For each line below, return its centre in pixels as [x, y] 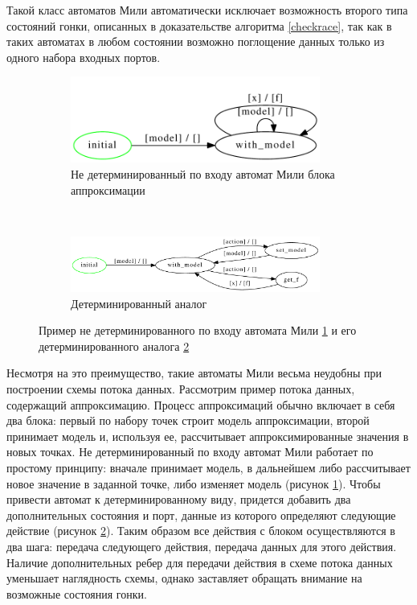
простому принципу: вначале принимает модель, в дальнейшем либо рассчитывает [208, 467]
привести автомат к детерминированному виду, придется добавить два [179, 499]
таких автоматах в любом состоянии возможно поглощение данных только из [196, 41]
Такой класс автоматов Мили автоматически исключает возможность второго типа [207, 10]
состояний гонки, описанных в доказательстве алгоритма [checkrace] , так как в [199, 25]
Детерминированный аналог [139, 303]
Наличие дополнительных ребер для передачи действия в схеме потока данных [200, 562]
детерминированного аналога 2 [114, 346]
